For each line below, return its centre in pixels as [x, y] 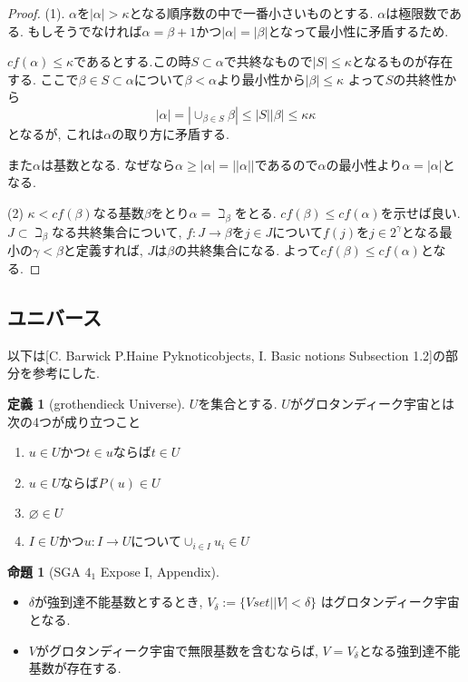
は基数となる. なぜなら [108, 164]
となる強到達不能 [409, 650]
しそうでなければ [91, 30]
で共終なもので [268, 61]
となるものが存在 [402, 61]
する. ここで [43, 79]
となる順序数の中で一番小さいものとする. [251, 13]
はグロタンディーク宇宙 [390, 602]
